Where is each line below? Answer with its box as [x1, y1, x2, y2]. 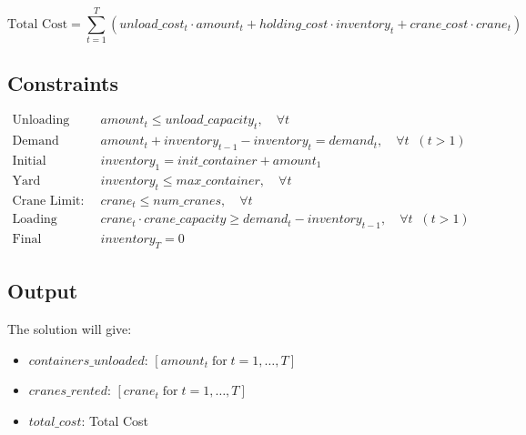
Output [7, 277, 78, 305]
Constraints [7, 68, 118, 96]
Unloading [12, 114, 70, 127]
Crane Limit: [12, 194, 85, 207]
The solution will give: [7, 319, 132, 338]
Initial [12, 155, 46, 167]
